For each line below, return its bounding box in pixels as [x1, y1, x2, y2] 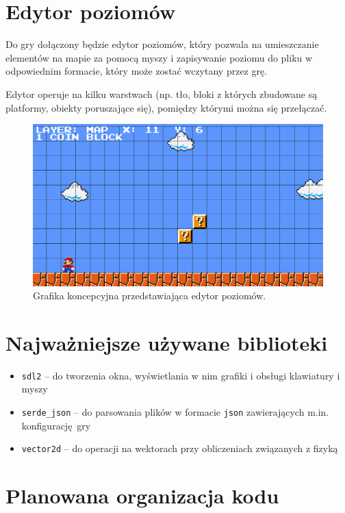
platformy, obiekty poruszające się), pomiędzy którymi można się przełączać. [5, 100, 327, 114]
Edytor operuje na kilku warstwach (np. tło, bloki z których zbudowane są [5, 86, 318, 101]
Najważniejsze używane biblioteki [5, 328, 328, 356]
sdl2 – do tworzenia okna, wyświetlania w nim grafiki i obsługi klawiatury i [21, 368, 340, 382]
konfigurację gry [21, 418, 91, 432]
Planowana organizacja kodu [5, 481, 279, 510]
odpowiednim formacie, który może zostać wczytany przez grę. [5, 64, 268, 78]
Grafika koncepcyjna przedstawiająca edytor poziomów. [33, 288, 266, 303]
